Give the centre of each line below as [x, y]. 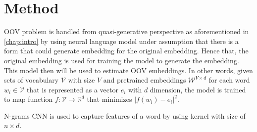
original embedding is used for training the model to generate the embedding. [122, 60]
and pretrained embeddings [145, 80]
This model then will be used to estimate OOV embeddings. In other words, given [128, 70]
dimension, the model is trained [198, 89]
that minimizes [109, 99]
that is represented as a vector [72, 89]
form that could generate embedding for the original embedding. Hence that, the [126, 51]
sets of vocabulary [31, 80]
